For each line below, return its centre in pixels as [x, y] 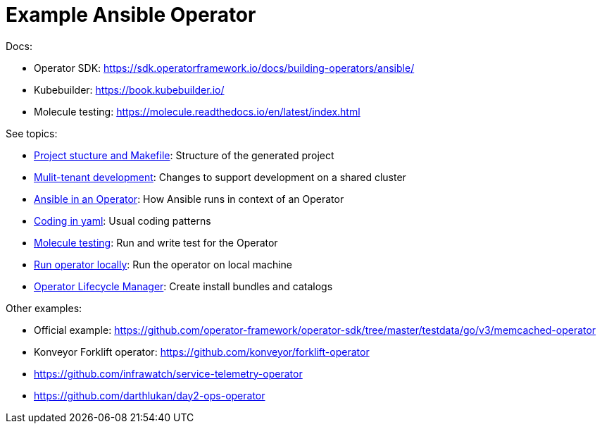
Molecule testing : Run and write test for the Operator [156, 242]
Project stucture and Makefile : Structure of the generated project [184, 155]
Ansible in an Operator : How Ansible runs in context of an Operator [189, 199]
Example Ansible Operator [131, 15]
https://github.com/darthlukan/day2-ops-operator [150, 395]
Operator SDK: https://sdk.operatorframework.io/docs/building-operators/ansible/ [224, 68]
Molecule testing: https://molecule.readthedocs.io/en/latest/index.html [197, 111]
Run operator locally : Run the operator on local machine [163, 264]
